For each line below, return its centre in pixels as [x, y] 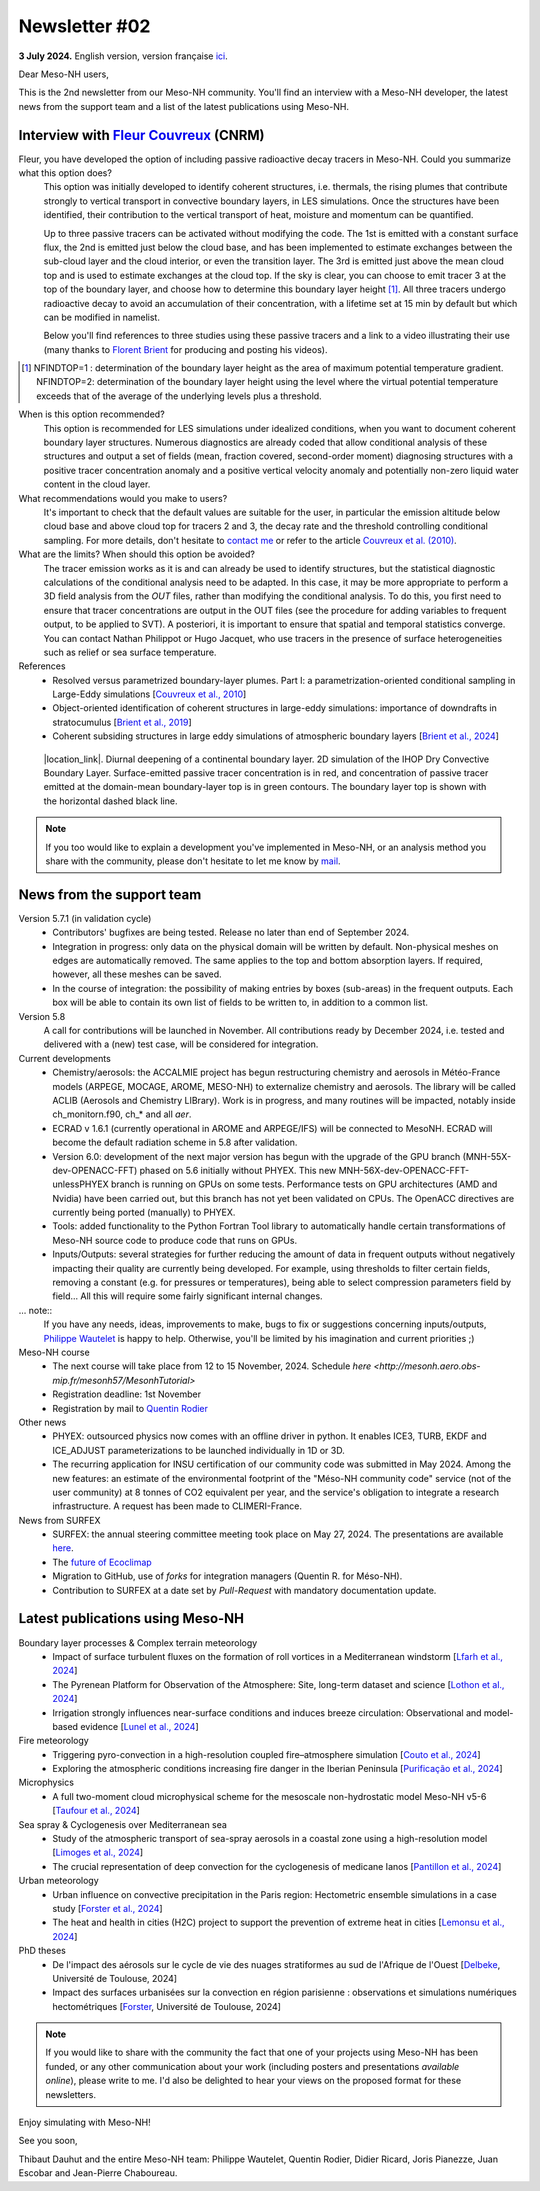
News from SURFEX [59, 1520]
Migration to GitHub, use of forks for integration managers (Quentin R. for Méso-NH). [227, 1576]
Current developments [65, 1058]
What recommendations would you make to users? [123, 498]
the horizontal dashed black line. [110, 801]
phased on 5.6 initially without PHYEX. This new [238, 1170]
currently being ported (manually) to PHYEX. [144, 1212]
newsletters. [71, 2094]
